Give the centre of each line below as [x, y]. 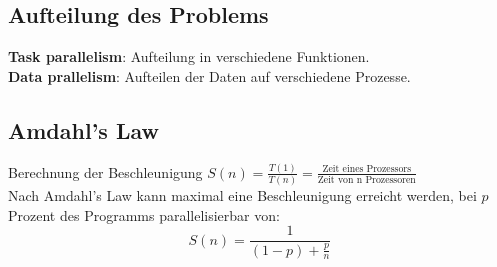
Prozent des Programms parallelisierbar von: [144, 214]
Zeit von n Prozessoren [366, 180]
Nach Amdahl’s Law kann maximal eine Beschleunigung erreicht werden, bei [242, 195]
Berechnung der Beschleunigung [105, 171]
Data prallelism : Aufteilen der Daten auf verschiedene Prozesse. [209, 75]
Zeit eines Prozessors [367, 169]
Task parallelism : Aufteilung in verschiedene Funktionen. [189, 56]
